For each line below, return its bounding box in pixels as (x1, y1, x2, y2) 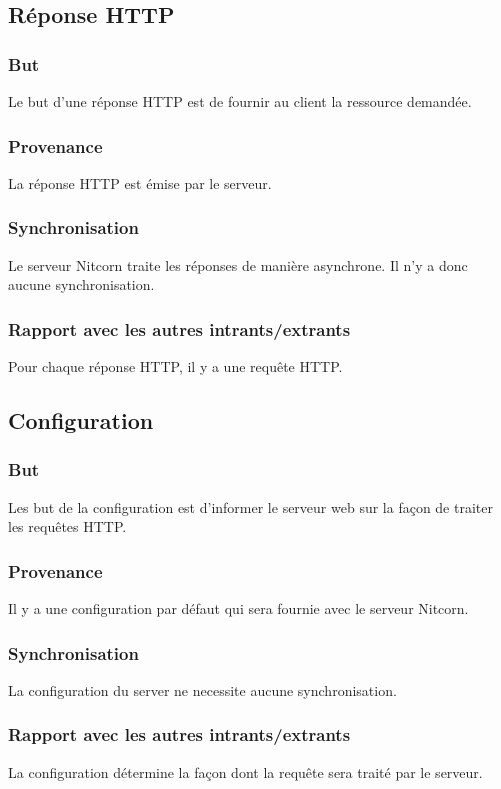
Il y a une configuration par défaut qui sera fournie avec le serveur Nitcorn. (8, 598, 469, 619)
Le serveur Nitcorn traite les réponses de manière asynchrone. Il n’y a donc (8, 254, 468, 275)
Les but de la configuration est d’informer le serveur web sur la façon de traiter (8, 496, 493, 517)
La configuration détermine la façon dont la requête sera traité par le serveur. (8, 761, 483, 782)
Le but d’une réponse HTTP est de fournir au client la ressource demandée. (8, 91, 472, 111)
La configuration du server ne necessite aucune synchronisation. (8, 679, 397, 700)
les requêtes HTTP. (8, 516, 127, 537)
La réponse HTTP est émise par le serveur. (8, 172, 272, 193)
